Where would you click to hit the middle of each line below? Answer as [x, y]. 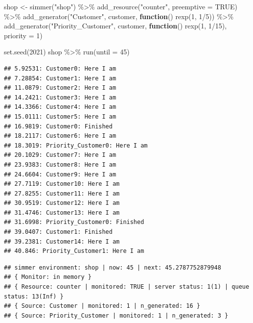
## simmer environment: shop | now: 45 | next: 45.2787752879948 [113, 267]
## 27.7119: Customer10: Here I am [62, 184]
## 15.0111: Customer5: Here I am [60, 116]
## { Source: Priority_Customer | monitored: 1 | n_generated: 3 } [116, 315]
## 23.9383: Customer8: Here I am [60, 164]
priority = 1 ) [23, 35]
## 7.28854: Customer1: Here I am [60, 78]
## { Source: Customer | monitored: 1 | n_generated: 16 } [102, 306]
